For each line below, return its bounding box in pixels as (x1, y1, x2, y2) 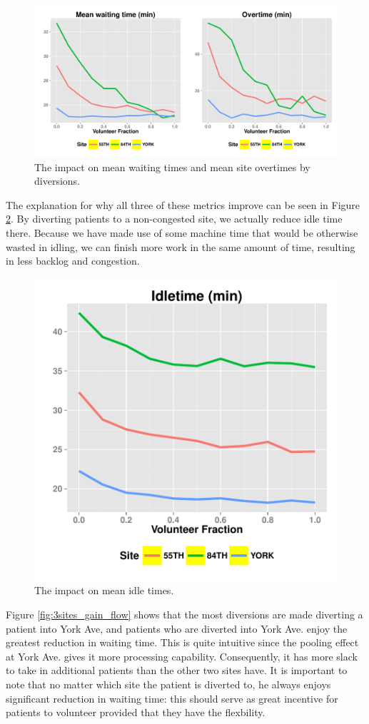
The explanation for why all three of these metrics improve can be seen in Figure (6, 197, 360, 212)
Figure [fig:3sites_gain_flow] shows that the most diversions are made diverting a (6, 606, 363, 621)
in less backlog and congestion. (6, 253, 140, 268)
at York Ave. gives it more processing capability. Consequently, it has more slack (6, 648, 358, 663)
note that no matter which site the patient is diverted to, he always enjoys (6, 676, 331, 691)
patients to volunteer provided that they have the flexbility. (6, 705, 266, 720)
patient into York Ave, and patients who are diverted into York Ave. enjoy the (6, 621, 348, 636)
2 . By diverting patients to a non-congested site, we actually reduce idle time (6, 211, 343, 226)
